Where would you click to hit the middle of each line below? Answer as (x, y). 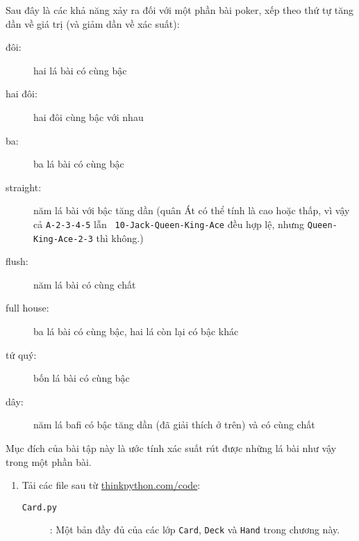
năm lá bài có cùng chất (85, 284)
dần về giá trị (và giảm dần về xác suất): (93, 23)
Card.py (39, 507)
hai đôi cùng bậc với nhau (89, 116)
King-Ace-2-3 (63, 239)
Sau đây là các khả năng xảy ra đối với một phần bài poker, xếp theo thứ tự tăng (180, 10)
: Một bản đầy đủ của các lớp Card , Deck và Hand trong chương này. (195, 530)
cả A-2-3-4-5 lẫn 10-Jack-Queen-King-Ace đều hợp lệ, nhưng (169, 224)
